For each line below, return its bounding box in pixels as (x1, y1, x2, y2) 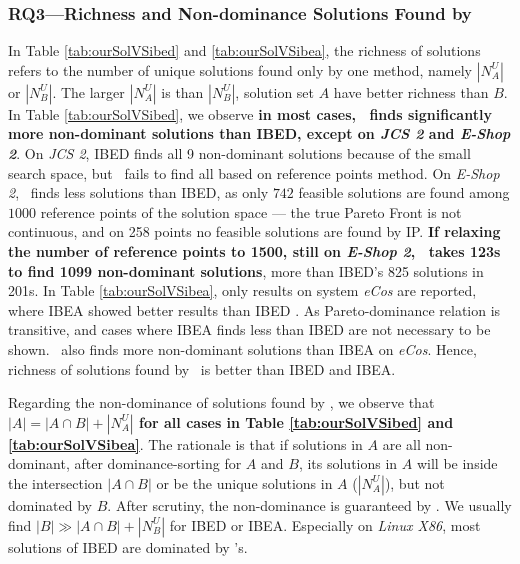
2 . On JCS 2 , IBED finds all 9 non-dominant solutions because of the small (8, 143, 471, 163)
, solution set (235, 81, 315, 102)
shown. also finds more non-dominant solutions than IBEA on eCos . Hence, (8, 338, 477, 359)
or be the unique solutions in (156, 472, 333, 493)
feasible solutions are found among (298, 182, 510, 203)
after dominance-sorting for (74, 453, 242, 474)
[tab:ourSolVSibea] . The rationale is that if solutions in (8, 433, 363, 454)
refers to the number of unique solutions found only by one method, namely (8, 59, 472, 80)
